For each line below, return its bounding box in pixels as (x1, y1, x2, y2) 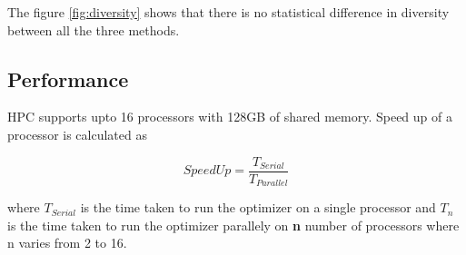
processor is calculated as (7, 124, 147, 143)
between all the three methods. (7, 20, 180, 39)
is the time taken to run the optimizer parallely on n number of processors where (7, 215, 460, 234)
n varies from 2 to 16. (7, 233, 127, 252)
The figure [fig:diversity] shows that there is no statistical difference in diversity (7, 3, 450, 21)
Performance (7, 64, 129, 93)
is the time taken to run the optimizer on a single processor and (80, 198, 436, 217)
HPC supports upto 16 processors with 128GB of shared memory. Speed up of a (7, 107, 452, 126)
